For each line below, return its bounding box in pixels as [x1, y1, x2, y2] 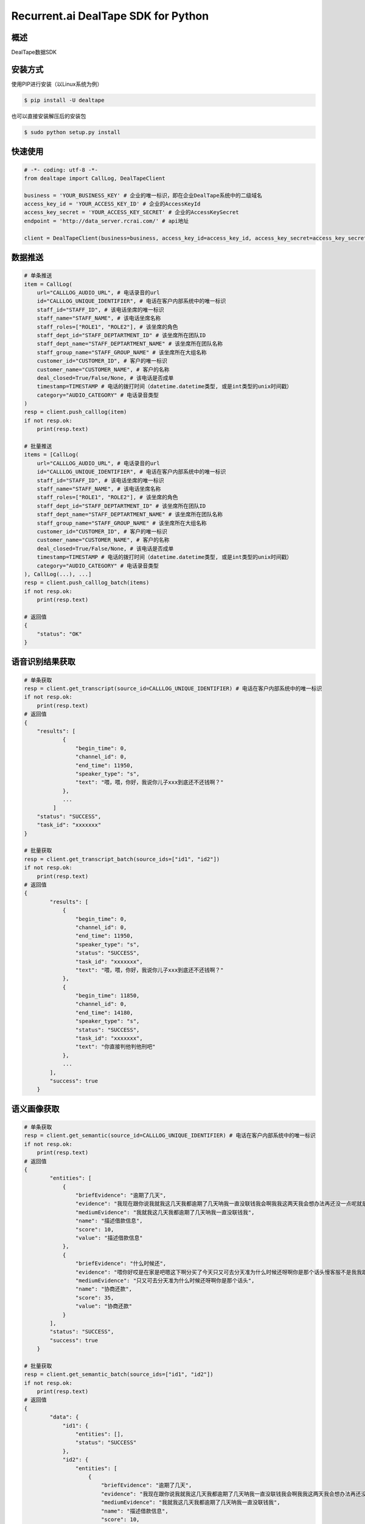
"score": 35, [75, 1294, 114, 1301]
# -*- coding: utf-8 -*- [24, 166, 99, 173]
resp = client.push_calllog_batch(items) [24, 579, 150, 586]
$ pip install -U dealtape [24, 96, 105, 104]
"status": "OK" [36, 630, 82, 637]
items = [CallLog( [24, 451, 79, 458]
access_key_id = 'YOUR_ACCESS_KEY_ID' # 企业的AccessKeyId [24, 201, 201, 207]
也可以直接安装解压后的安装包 [11, 112, 86, 119]
